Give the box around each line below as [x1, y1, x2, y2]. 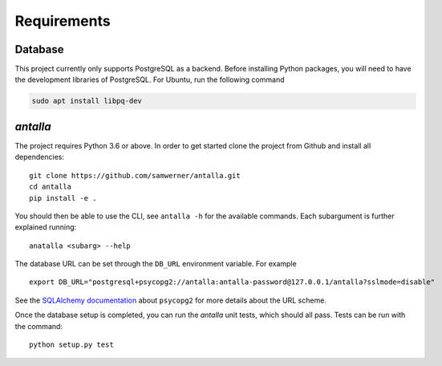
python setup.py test [29, 340, 114, 349]
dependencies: [14, 152, 64, 162]
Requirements [14, 12, 112, 30]
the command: [14, 321, 63, 331]
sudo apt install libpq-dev [31, 96, 142, 106]
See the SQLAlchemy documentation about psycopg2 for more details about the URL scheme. [14, 295, 326, 305]
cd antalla [29, 182, 72, 192]
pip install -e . [29, 193, 97, 202]
